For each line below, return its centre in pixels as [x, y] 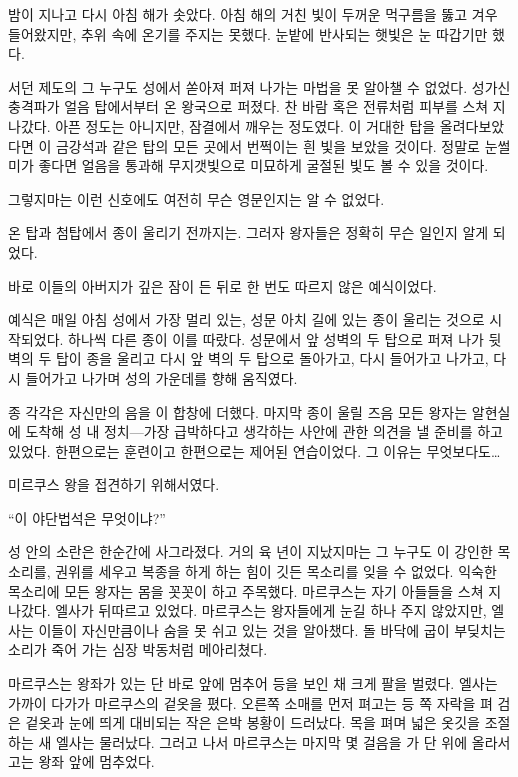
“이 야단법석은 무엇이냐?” [87, 517]
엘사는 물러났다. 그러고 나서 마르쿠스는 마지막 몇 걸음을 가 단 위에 [261, 741]
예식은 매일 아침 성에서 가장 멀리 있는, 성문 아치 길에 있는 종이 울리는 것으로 [246, 319]
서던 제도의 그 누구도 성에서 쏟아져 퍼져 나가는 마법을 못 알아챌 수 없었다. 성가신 [259, 86]
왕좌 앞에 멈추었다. [96, 761]
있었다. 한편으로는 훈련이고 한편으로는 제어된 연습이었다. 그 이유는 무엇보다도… [254, 450]
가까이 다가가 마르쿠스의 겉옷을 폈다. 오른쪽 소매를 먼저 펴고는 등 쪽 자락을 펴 [250, 702]
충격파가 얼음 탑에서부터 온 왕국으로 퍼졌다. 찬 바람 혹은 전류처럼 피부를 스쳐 [248, 106]
